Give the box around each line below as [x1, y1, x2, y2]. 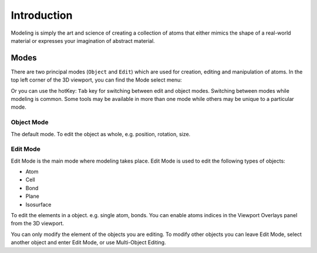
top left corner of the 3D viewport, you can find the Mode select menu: [11, 76, 182, 83]
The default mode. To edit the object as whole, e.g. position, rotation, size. [11, 130, 191, 137]
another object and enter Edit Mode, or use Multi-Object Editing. [11, 239, 167, 246]
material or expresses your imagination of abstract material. [11, 37, 155, 44]
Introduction [11, 9, 73, 22]
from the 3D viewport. [11, 220, 65, 227]
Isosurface [25, 201, 52, 208]
